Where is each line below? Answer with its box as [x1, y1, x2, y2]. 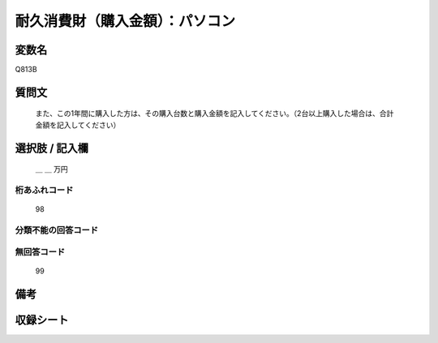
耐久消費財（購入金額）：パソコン [15, 12, 236, 30]
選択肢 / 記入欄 [15, 141, 89, 155]
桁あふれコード [15, 185, 74, 196]
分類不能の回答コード [15, 224, 99, 235]
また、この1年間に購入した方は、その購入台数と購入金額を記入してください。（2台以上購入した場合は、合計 [35, 109, 394, 118]
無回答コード [15, 246, 66, 257]
